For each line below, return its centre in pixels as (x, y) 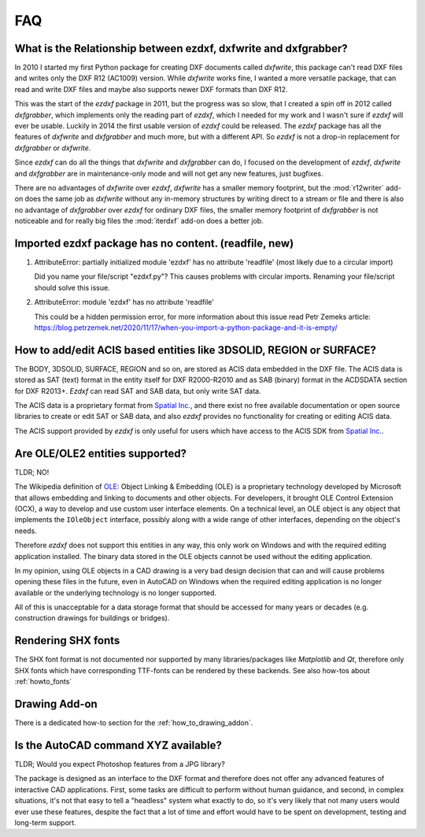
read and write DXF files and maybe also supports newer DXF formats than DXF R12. (151, 89)
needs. (26, 531)
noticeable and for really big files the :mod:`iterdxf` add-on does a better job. (139, 221)
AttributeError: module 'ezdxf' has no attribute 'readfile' (124, 302)
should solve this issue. (72, 287)
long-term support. (45, 822)
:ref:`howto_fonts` (43, 682)
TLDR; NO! (32, 472)
